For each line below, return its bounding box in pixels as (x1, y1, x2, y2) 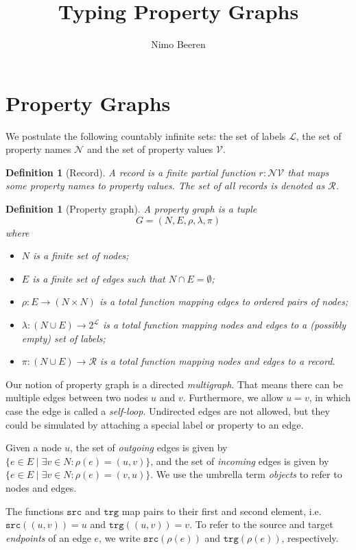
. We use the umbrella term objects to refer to (150, 467, 342, 481)
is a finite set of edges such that (32, 271, 165, 285)
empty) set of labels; (21, 331, 106, 345)
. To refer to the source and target (189, 517, 333, 531)
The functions (5, 503, 64, 518)
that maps (287, 165, 329, 179)
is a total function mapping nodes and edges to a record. (99, 354, 335, 368)
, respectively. (281, 530, 339, 545)
